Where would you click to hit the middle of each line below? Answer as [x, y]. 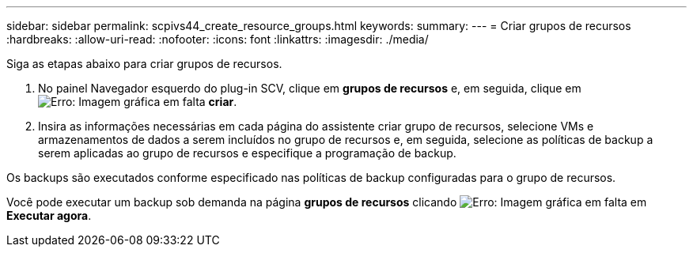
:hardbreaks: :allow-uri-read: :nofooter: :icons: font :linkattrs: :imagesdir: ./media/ [218, 39]
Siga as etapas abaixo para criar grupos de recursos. [144, 64]
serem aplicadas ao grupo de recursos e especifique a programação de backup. [247, 153]
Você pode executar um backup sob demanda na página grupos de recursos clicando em [327, 202]
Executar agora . [49, 215]
